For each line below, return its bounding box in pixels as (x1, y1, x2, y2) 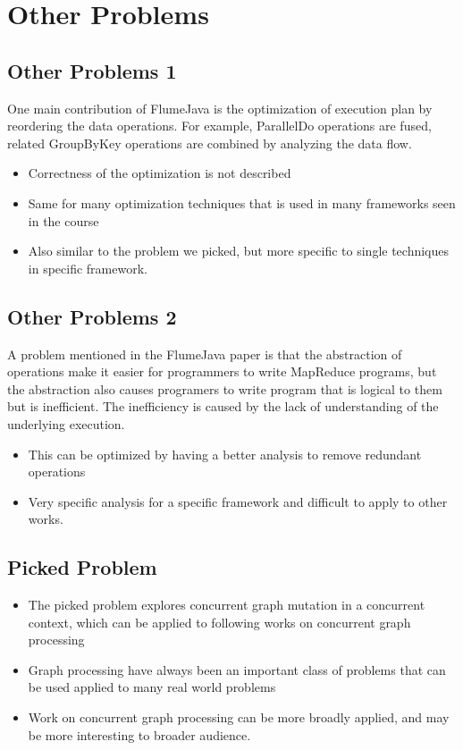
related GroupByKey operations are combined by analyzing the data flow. (7, 133, 412, 152)
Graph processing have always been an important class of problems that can (28, 660, 446, 678)
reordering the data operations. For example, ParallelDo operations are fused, (7, 116, 432, 135)
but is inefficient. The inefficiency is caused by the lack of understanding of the (7, 397, 439, 416)
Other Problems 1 (7, 56, 177, 84)
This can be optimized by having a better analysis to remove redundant (28, 444, 422, 463)
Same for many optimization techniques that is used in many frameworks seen (28, 193, 456, 212)
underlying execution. (7, 414, 125, 433)
